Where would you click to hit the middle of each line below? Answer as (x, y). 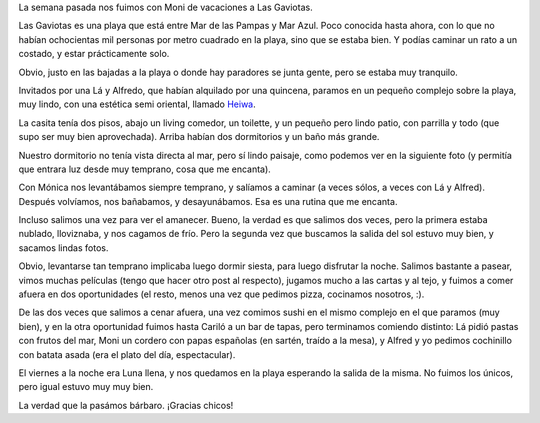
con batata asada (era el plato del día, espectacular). (127, 354)
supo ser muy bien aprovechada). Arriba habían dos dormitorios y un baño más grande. (199, 137)
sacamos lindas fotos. (63, 247)
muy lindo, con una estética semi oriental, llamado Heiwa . (137, 104)
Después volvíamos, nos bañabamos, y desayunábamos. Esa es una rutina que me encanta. (208, 201)
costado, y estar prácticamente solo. (94, 54)
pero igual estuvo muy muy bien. (86, 387)
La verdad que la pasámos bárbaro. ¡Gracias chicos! (126, 405)
